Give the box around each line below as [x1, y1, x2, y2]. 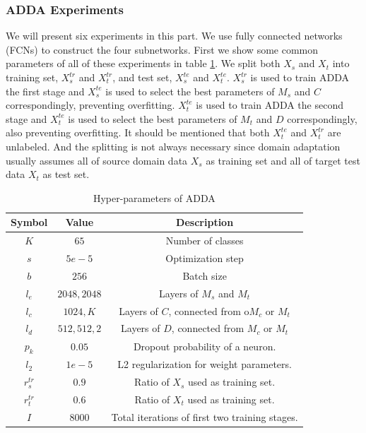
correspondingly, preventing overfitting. [6, 97, 175, 112]
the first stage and [6, 83, 85, 98]
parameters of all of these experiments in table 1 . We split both [6, 56, 281, 71]
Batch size [182, 268, 227, 283]
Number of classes [165, 233, 244, 248]
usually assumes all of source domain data [6, 153, 188, 167]
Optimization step [165, 251, 244, 266]
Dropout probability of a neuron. [133, 338, 276, 353]
